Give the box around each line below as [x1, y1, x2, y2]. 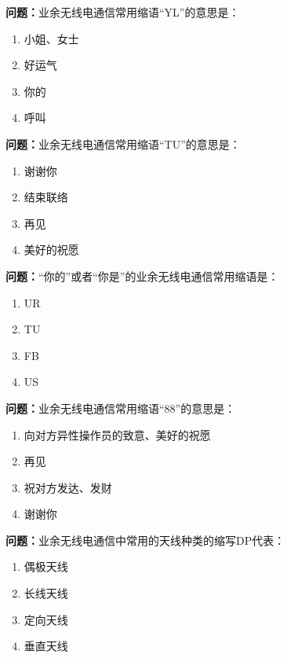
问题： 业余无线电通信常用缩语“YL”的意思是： [5, 4, 240, 20]
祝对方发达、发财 [24, 479, 112, 495]
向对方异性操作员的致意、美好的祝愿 [24, 426, 211, 443]
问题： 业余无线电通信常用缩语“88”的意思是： [5, 399, 236, 416]
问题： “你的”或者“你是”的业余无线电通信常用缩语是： [5, 267, 279, 284]
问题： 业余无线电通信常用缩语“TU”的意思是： [5, 135, 241, 152]
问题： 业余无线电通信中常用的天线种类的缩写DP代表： [5, 531, 285, 548]
